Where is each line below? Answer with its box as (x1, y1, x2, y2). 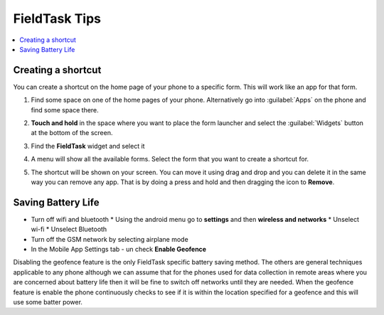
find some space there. (31, 105, 99, 114)
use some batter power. (13, 298, 83, 306)
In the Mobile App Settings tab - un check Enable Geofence (31, 245, 206, 254)
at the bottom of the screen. (31, 129, 113, 137)
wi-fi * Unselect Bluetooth (31, 225, 107, 234)
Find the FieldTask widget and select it (31, 142, 145, 150)
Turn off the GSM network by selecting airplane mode (31, 235, 188, 243)
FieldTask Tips (13, 11, 101, 26)
